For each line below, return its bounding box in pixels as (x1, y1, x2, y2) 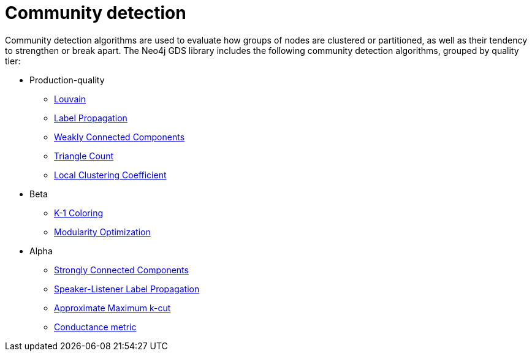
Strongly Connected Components (54, 264, 189, 275)
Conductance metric (54, 321, 137, 332)
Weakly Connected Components (54, 131, 185, 142)
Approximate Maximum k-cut (54, 302, 171, 313)
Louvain (54, 93, 86, 104)
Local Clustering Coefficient (54, 169, 167, 180)
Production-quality (29, 74, 105, 85)
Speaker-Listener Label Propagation (54, 283, 200, 294)
